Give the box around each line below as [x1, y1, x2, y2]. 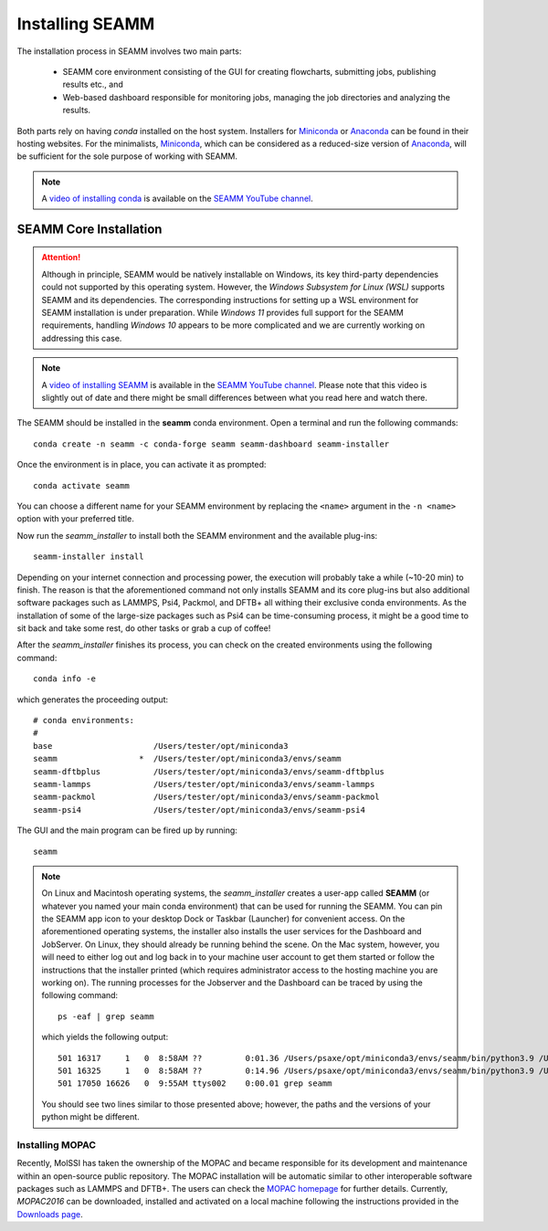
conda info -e [33, 674, 96, 684]
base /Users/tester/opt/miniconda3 [33, 741, 289, 751]
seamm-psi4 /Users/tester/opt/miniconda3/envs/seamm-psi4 [33, 805, 365, 815]
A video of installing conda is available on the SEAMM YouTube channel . [41, 193, 314, 205]
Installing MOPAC [16, 1138, 96, 1151]
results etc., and [62, 79, 123, 90]
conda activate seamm [33, 480, 130, 490]
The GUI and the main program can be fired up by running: [16, 825, 237, 836]
